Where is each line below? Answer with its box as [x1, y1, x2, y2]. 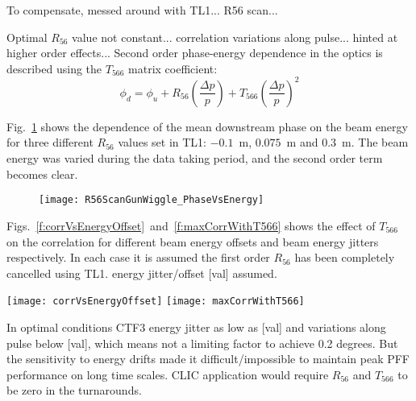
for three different [6, 134, 94, 151]
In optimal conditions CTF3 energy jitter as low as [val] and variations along [6, 318, 386, 335]
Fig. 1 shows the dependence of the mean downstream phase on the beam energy [6, 118, 408, 134]
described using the [6, 60, 102, 76]
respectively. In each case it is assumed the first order [6, 249, 270, 266]
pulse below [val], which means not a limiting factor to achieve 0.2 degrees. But [6, 334, 398, 351]
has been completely [294, 249, 395, 266]
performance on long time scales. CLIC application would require [6, 366, 329, 382]
